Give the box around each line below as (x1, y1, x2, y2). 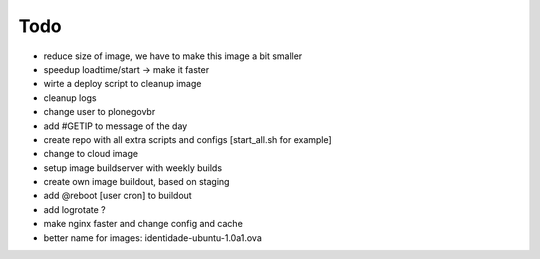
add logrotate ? (43, 203, 106, 215)
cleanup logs (43, 91, 97, 104)
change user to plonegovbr (43, 106, 156, 118)
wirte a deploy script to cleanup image (43, 78, 202, 90)
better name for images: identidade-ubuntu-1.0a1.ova (43, 231, 262, 244)
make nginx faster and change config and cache (43, 218, 244, 230)
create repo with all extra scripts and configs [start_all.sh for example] (43, 133, 332, 145)
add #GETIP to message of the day (43, 120, 188, 132)
